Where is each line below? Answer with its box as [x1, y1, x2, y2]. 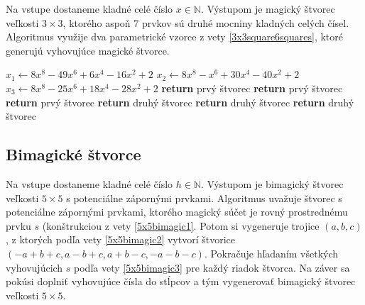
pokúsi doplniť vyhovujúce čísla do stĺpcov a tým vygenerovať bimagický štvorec [6, 274, 356, 289]
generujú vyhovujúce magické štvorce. [6, 43, 170, 57]
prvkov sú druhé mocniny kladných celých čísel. [141, 15, 349, 30]
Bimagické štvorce [6, 143, 141, 165]
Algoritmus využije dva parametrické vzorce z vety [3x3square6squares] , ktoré [6, 29, 344, 44]
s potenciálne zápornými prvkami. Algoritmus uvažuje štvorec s [66, 190, 342, 205]
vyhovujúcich [6, 260, 63, 274]
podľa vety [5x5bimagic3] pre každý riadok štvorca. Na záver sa [74, 260, 350, 274]
